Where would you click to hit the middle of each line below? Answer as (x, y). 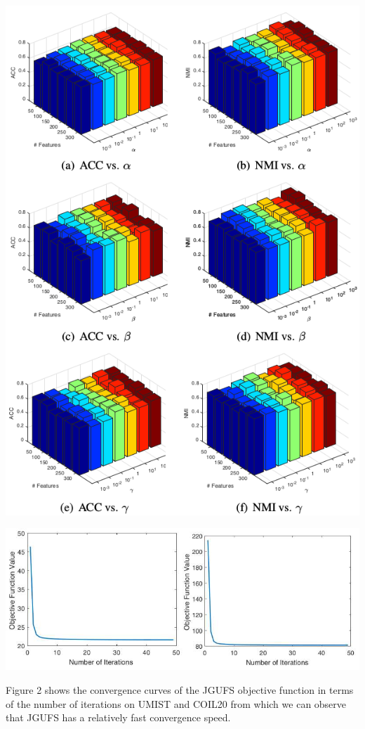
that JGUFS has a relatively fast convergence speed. (118, 717)
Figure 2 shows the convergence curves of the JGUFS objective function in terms (180, 690)
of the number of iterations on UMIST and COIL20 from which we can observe (176, 703)
